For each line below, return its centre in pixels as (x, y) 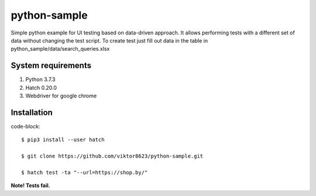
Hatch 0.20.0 (41, 87)
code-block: (25, 126)
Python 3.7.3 (40, 79)
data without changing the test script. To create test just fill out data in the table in (109, 40)
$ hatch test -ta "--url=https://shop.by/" (85, 172)
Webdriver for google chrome (61, 96)
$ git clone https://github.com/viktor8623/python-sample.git (112, 156)
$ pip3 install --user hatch (63, 140)
